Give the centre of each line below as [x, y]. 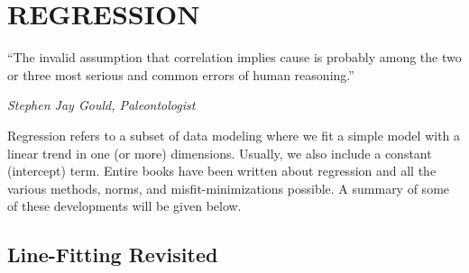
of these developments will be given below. [124, 206]
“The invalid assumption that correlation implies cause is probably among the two [234, 57]
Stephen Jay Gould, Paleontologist [101, 105]
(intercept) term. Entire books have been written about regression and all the [222, 171]
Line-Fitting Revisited [113, 255]
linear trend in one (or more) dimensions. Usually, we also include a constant [220, 153]
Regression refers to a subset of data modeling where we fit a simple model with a [234, 135]
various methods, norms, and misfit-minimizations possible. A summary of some [229, 188]
